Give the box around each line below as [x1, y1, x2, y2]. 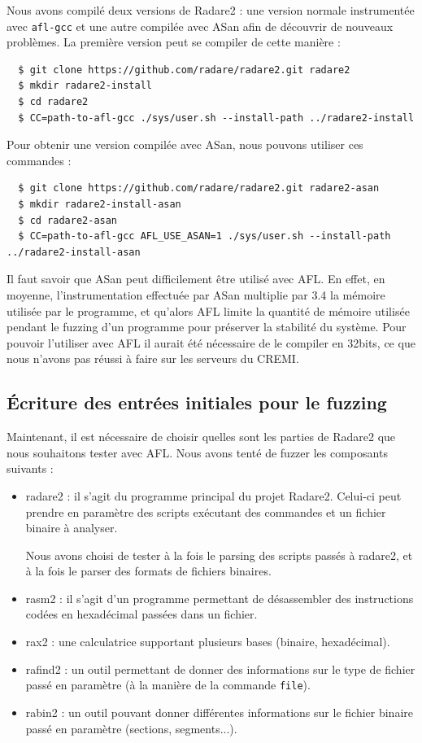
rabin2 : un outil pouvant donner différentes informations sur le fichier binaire [25, 703, 413, 720]
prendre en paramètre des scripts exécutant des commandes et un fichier [25, 503, 386, 520]
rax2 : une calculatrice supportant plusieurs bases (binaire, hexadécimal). [25, 633, 390, 650]
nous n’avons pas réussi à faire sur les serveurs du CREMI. [7, 350, 299, 367]
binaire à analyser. [25, 519, 118, 536]
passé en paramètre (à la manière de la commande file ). [25, 676, 311, 693]
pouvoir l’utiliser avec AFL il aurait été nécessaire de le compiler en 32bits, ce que [7, 334, 415, 351]
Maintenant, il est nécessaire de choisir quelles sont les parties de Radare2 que [7, 428, 396, 445]
